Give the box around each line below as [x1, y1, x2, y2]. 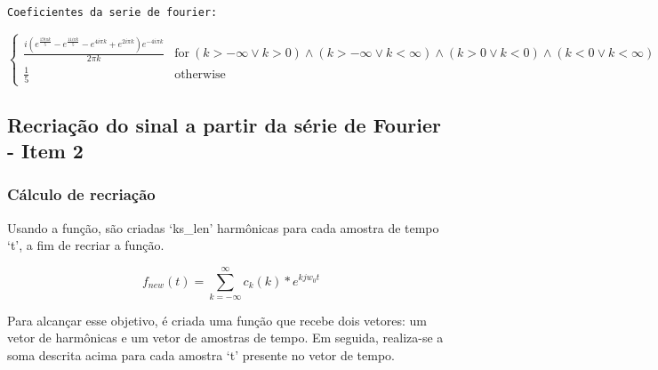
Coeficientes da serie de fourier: [7, 6, 218, 19]
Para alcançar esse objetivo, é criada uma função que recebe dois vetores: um [7, 310, 427, 329]
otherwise [174, 68, 226, 81]
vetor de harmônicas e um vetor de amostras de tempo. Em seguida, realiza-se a [7, 328, 444, 347]
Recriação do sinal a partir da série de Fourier [7, 110, 441, 138]
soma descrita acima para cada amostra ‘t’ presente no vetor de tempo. [7, 346, 396, 365]
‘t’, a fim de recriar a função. [7, 236, 164, 254]
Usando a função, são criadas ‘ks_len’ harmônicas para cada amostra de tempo [7, 218, 439, 237]
